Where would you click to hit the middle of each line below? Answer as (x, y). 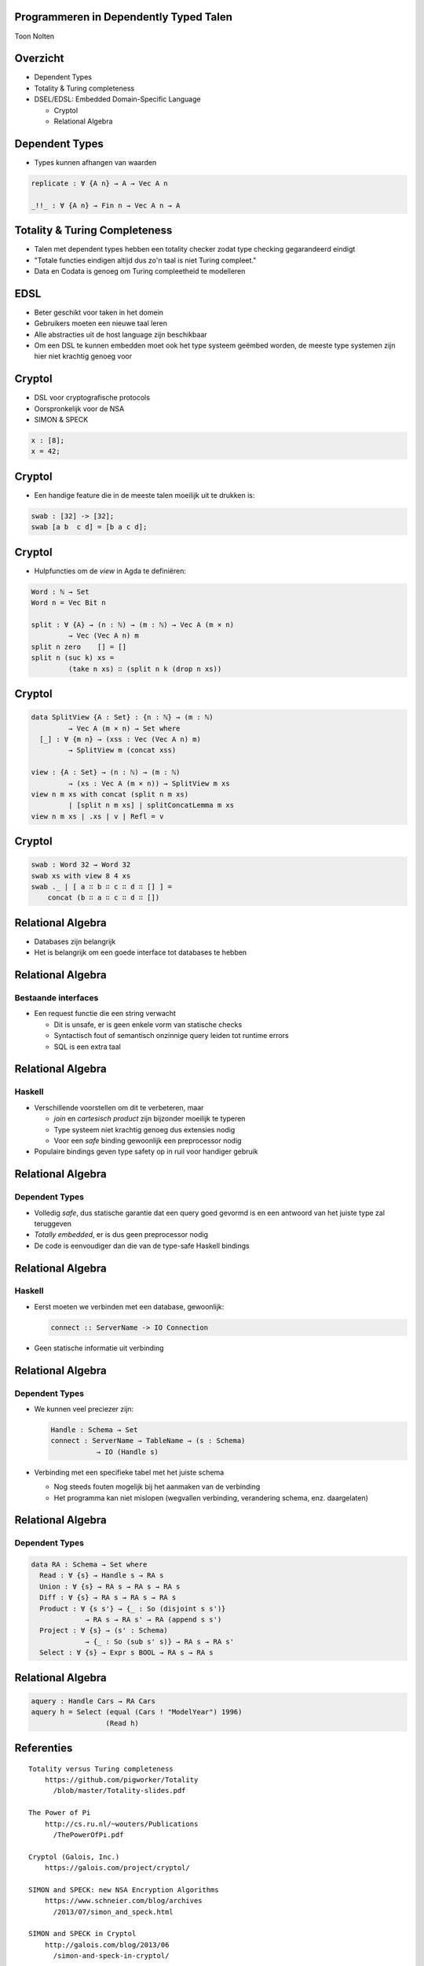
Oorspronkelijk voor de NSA (79, 408)
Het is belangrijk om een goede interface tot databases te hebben (141, 952)
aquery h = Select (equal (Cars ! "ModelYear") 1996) (137, 1712)
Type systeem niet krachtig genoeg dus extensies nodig (144, 1129)
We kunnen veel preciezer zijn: (84, 1408)
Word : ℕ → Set (60, 591)
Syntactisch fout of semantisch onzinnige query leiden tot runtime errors (172, 1036)
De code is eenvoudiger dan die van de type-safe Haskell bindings (142, 1246)
